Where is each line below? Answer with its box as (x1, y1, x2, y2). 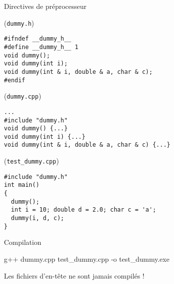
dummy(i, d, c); (11, 215, 64, 222)
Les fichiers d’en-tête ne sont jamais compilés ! (4, 270, 145, 281)
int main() (4, 181, 40, 189)
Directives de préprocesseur (4, 1, 87, 11)
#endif (4, 76, 25, 84)
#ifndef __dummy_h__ (4, 35, 72, 43)
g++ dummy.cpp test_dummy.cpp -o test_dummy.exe (4, 253, 170, 264)
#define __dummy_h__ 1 (4, 43, 79, 51)
